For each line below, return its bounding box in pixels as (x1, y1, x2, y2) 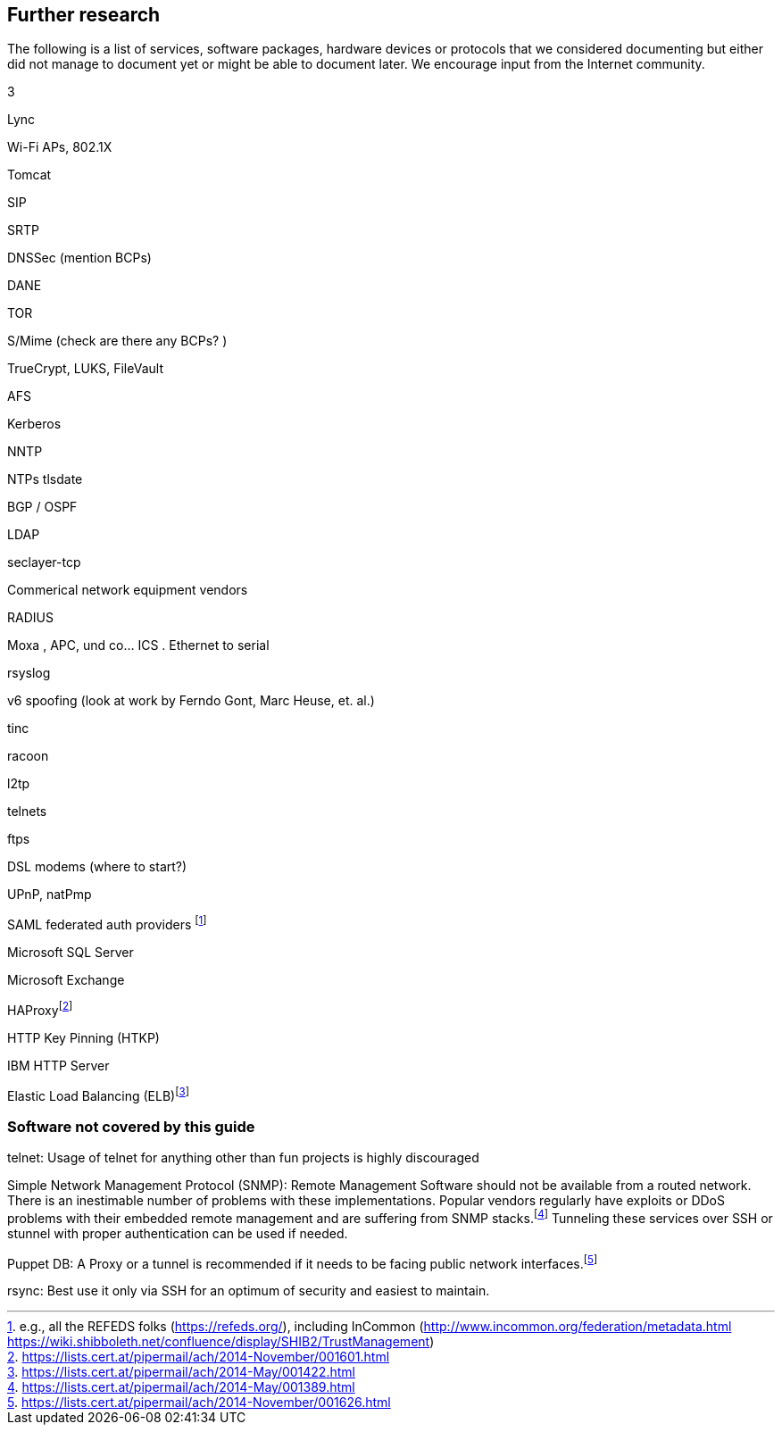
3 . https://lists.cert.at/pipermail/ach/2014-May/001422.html (7, 1364, 355, 1380)
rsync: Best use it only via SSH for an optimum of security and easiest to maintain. (7, 1283, 490, 1299)
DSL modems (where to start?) (7, 859, 187, 875)
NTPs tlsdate (7, 471, 83, 487)
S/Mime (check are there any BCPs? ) (7, 333, 228, 349)
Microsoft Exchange (7, 972, 125, 988)
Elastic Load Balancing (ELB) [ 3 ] (7, 1085, 189, 1103)
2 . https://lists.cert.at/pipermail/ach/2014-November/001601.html (7, 1349, 390, 1365)
